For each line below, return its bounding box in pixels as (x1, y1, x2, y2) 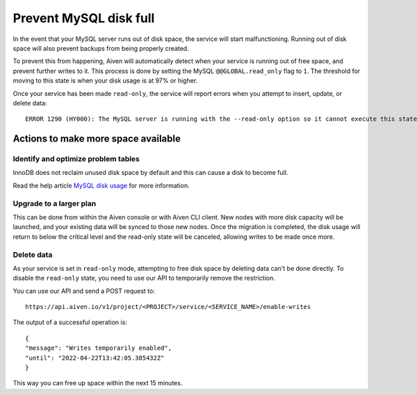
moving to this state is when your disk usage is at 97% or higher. (13, 76, 198, 85)
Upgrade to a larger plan (13, 199, 97, 208)
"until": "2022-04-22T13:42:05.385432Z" (25, 354, 165, 362)
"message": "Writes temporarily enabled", (25, 344, 172, 352)
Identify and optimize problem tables (13, 154, 140, 164)
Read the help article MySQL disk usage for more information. (13, 181, 190, 190)
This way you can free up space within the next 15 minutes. (13, 379, 183, 387)
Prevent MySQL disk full (13, 10, 155, 26)
